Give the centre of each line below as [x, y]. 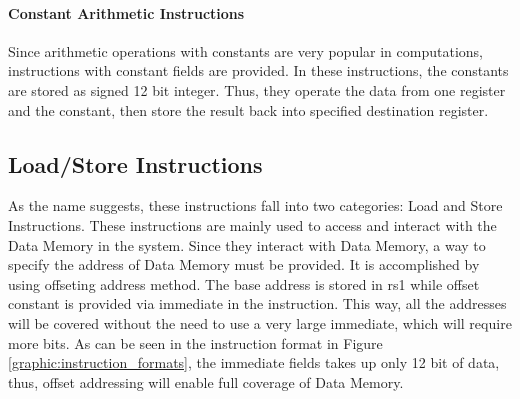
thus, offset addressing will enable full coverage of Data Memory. [206, 381]
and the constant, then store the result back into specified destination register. [248, 109]
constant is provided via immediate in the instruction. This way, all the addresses [257, 303]
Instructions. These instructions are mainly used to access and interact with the [252, 224]
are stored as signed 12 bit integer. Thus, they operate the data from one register [257, 89]
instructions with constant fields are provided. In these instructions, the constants [258, 70]
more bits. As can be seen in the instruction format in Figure [195, 342]
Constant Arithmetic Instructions [126, 12]
